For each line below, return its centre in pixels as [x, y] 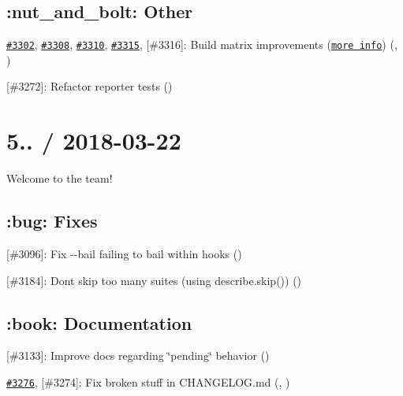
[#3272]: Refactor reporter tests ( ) [90, 86]
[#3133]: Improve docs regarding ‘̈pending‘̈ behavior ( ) [138, 355]
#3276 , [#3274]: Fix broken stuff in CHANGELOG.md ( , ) [148, 381]
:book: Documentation [99, 322]
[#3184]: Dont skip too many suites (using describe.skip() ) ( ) [154, 280]
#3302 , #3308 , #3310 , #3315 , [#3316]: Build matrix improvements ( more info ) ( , [202, 44]
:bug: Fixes [52, 221]
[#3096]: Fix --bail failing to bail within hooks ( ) [124, 253]
